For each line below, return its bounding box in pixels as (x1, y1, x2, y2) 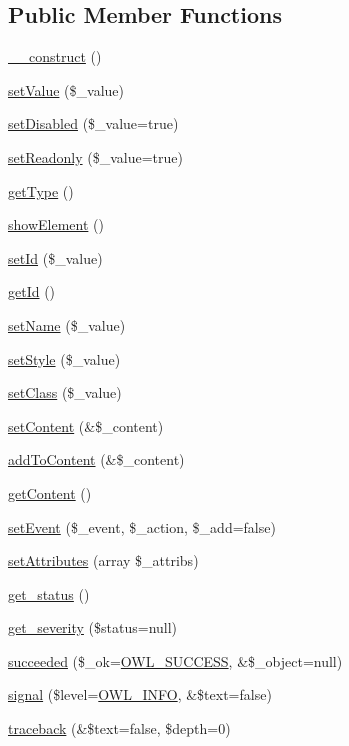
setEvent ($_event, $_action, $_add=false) (8, 516, 276, 537)
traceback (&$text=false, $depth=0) (8, 718, 231, 739)
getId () (8, 281, 56, 302)
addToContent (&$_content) (8, 449, 185, 470)
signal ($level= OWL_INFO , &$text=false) (8, 684, 272, 705)
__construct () (8, 46, 102, 67)
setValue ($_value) (8, 79, 124, 100)
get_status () (8, 583, 90, 604)
